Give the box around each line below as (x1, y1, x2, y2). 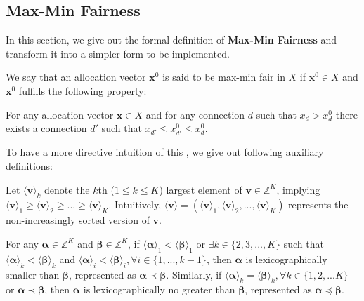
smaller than (6, 267, 60, 281)
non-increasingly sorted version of (6, 213, 150, 227)
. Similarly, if (166, 267, 222, 281)
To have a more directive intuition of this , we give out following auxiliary (6, 145, 324, 159)
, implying (276, 182, 320, 196)
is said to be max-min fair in (162, 69, 285, 84)
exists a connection (6, 121, 87, 135)
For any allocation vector (6, 107, 114, 121)
